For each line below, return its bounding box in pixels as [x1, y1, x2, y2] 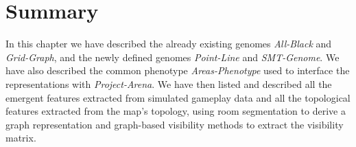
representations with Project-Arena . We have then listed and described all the [5, 76, 332, 91]
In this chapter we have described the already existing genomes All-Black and [5, 36, 332, 51]
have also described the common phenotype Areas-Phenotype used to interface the [5, 63, 350, 78]
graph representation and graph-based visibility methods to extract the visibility [5, 117, 344, 131]
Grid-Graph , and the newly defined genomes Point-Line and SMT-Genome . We [5, 49, 340, 64]
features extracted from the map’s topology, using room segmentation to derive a [5, 104, 346, 118]
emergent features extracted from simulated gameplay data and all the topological [5, 90, 351, 104]
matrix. [5, 131, 36, 145]
